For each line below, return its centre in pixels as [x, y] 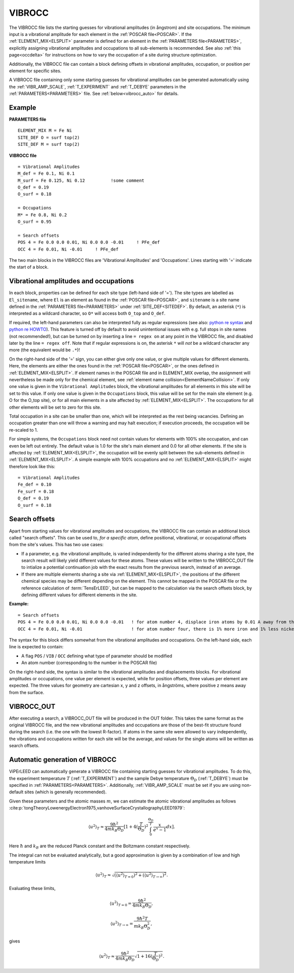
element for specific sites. [35, 71]
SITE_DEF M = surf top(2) [49, 144]
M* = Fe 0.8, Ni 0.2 [42, 215]
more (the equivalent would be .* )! [45, 350]
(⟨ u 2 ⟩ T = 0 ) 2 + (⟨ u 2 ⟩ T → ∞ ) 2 [140, 876]
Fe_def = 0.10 [35, 485]
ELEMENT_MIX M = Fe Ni [45, 131]
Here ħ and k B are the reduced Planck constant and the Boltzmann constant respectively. [100, 847]
